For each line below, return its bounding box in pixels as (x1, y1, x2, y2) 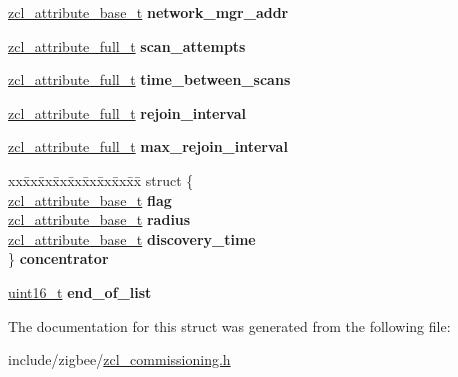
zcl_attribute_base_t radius (8, 209, 191, 230)
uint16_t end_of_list (8, 281, 152, 302)
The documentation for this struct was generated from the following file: (8, 315, 451, 336)
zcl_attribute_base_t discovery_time (8, 228, 256, 249)
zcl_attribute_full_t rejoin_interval (8, 102, 246, 123)
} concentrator (8, 248, 109, 269)
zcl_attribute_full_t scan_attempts (8, 35, 246, 56)
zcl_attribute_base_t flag (8, 189, 172, 210)
